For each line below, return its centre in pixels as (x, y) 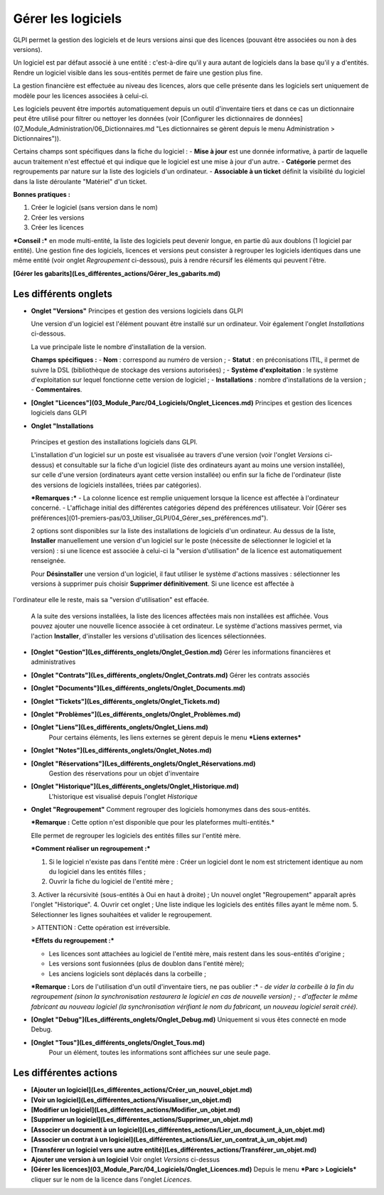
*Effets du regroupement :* (73, 941)
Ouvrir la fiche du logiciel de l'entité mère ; (111, 881)
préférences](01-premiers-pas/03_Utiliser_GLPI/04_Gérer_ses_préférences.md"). (150, 518)
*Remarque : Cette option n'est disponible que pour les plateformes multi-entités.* (153, 822)
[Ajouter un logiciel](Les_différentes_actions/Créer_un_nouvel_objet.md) (142, 1090)
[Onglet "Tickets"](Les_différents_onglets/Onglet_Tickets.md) (126, 701)
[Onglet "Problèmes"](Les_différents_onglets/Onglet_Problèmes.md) (136, 714)
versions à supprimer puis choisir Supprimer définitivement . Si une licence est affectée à (162, 584)
